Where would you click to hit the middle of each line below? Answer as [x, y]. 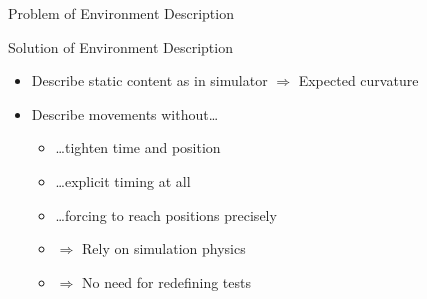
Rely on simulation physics [163, 248]
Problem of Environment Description [121, 13]
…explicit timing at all [123, 180]
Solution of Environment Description [120, 46]
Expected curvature [358, 80]
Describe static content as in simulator [149, 80]
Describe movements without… [125, 113]
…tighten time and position [138, 147]
